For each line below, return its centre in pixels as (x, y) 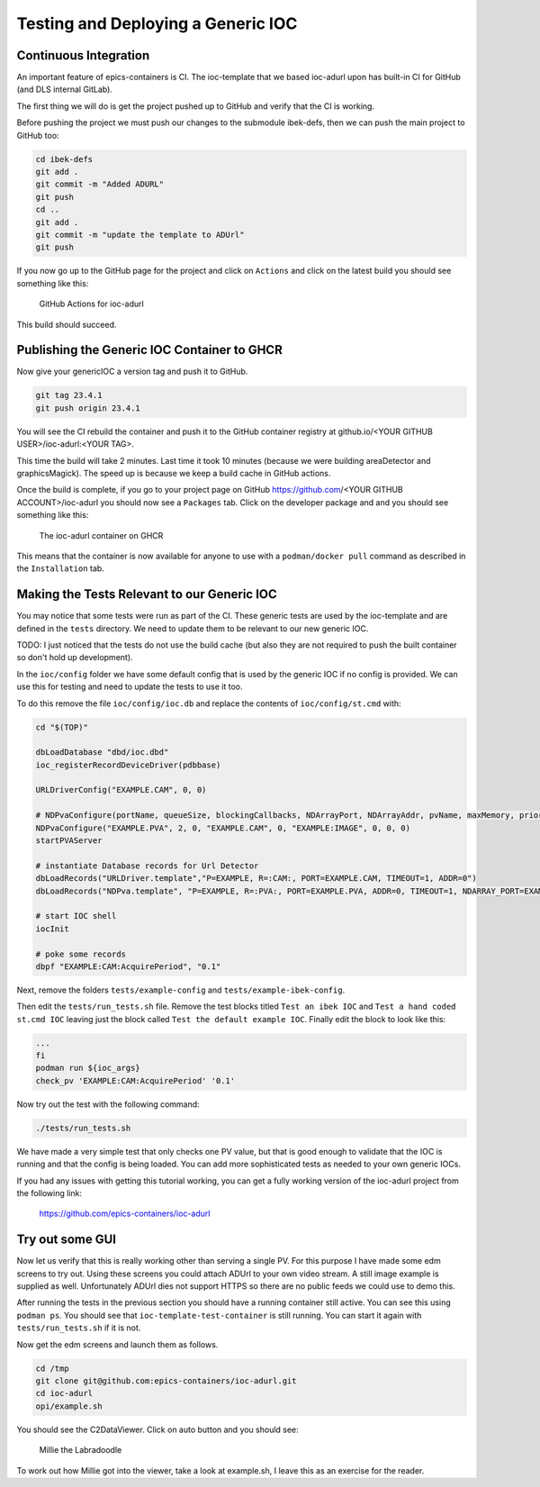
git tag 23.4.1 (69, 395)
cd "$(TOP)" (62, 727)
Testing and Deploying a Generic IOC (157, 23)
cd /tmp (52, 1368)
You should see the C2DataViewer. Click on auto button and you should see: (157, 1429)
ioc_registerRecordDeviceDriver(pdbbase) (128, 765)
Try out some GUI (67, 1240)
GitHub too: (38, 135)
